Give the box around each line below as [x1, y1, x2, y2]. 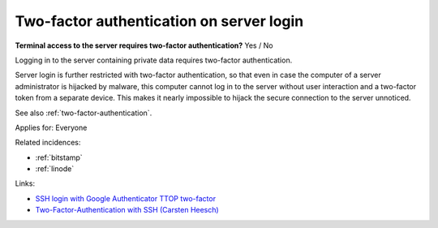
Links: [15, 179, 36, 188]
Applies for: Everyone [15, 123, 88, 132]
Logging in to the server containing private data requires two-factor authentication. [15, 55, 293, 65]
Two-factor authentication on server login [15, 12, 304, 30]
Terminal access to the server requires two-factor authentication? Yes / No [15, 41, 273, 50]
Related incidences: [15, 138, 81, 148]
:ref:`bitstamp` [35, 153, 83, 162]
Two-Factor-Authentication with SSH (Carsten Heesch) [35, 205, 219, 215]
